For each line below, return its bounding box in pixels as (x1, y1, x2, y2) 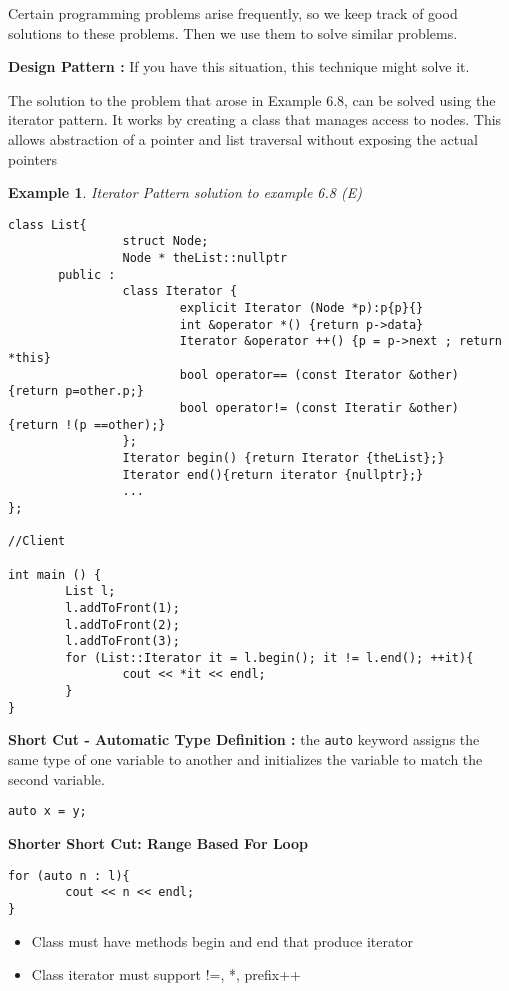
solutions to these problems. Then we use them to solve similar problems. (8, 22, 458, 43)
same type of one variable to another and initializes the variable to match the (8, 749, 483, 770)
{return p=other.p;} (8, 384, 145, 399)
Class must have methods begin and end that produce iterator (31, 930, 413, 951)
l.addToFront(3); (65, 634, 180, 649)
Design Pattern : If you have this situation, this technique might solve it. (8, 56, 470, 77)
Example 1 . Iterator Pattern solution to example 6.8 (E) (8, 182, 362, 203)
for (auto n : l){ (8, 868, 130, 883)
